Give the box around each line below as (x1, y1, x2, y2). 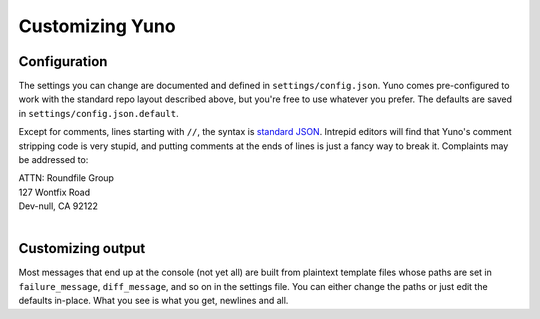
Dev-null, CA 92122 (18, 200, 99, 212)
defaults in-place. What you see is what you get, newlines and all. (18, 295, 289, 307)
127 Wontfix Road (18, 186, 91, 198)
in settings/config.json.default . (18, 107, 179, 119)
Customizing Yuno (18, 15, 176, 37)
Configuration (18, 53, 108, 70)
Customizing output (18, 240, 146, 257)
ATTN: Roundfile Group (18, 172, 115, 184)
